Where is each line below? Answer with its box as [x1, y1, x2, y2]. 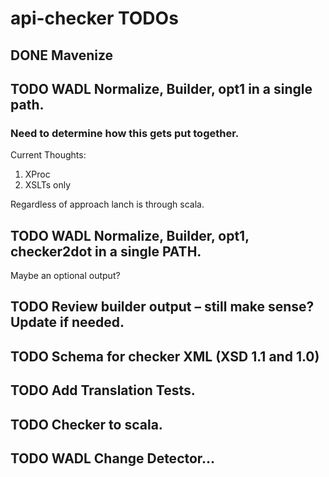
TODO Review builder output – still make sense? [10, 298, 315, 316]
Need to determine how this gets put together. [10, 126, 240, 140]
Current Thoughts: [10, 149, 87, 161]
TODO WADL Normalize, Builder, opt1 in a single [10, 80, 313, 97]
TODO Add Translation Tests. [10, 382, 196, 399]
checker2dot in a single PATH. [10, 243, 202, 260]
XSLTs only [24, 179, 72, 191]
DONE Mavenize [10, 47, 114, 64]
